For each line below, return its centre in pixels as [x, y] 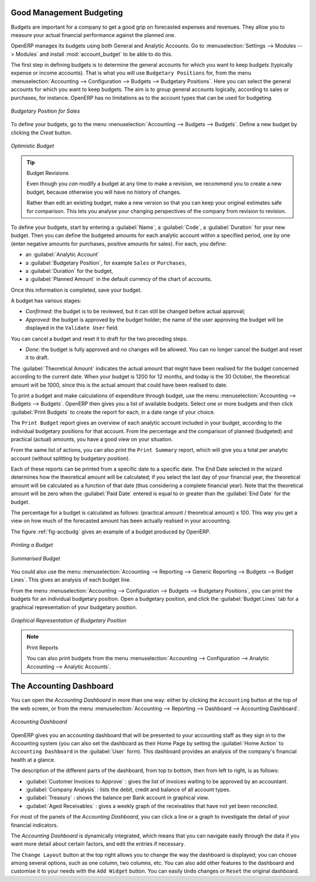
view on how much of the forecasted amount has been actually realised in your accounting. [121, 521]
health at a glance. [33, 759]
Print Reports [42, 647]
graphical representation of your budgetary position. [74, 607]
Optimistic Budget [32, 146]
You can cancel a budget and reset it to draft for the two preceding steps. [99, 339]
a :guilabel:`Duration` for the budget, [69, 271]
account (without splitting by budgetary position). [71, 458]
